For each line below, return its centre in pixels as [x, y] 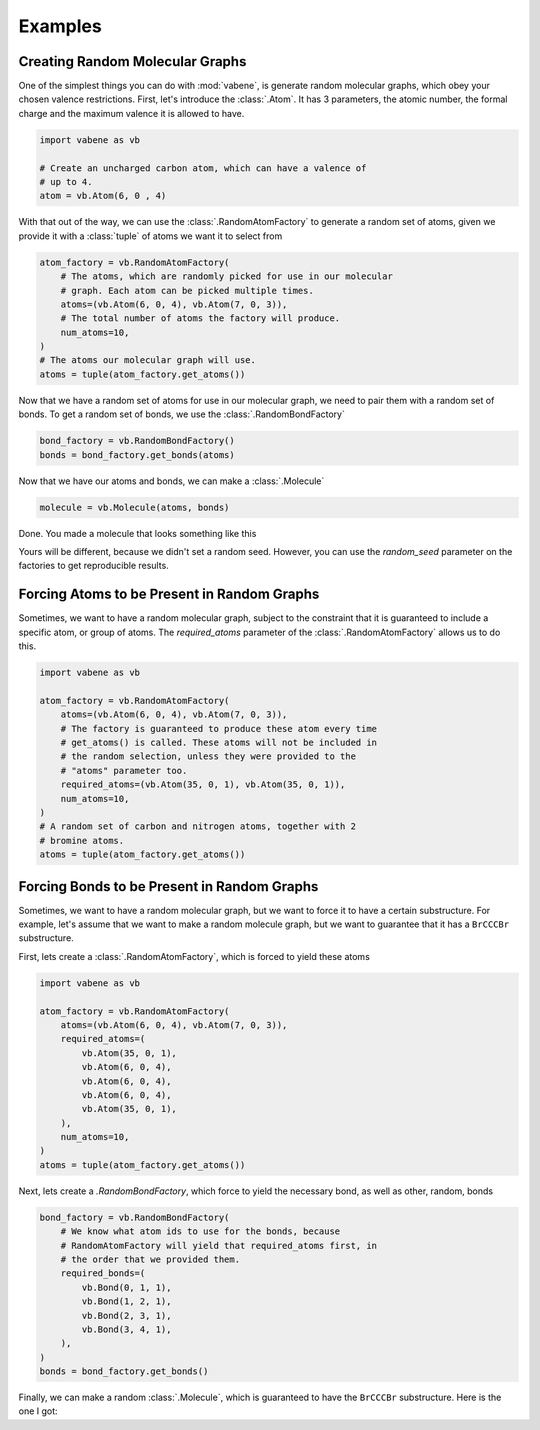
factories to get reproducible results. [93, 566]
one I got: [38, 1411]
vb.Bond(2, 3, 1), [126, 1315]
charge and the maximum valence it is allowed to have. [131, 113]
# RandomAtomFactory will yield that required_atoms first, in [219, 1245]
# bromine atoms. [82, 840]
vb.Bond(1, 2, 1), [126, 1301]
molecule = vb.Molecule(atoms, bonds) [134, 507]
